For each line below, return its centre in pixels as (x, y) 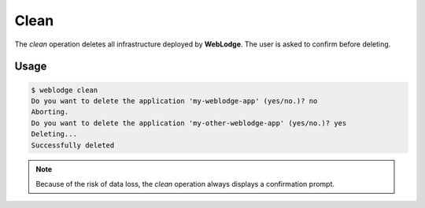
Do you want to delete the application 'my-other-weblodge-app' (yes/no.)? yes (189, 123)
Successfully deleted (73, 145)
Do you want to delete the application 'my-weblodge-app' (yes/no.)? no (174, 101)
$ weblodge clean (65, 90)
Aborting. (50, 112)
